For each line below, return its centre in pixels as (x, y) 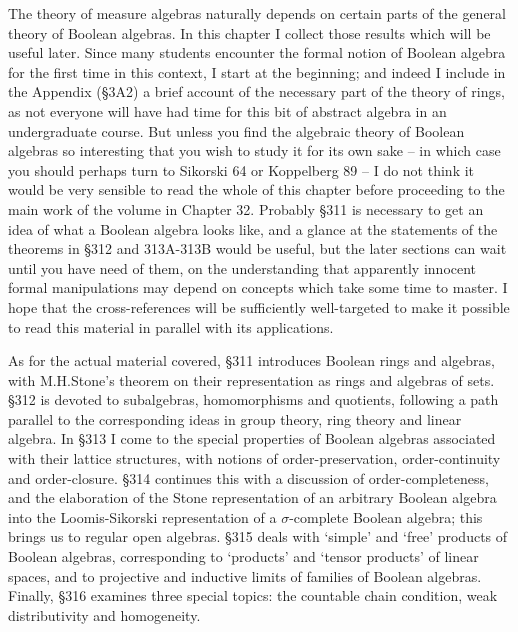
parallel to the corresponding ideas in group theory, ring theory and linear (235, 418)
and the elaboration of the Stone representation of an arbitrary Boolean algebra (252, 497)
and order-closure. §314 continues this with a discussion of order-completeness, (248, 477)
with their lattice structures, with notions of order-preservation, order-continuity (254, 458)
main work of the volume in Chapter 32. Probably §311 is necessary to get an (246, 208)
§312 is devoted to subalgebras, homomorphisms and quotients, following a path (253, 399)
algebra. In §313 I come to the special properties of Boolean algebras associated (252, 438)
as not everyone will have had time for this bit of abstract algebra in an (227, 110)
